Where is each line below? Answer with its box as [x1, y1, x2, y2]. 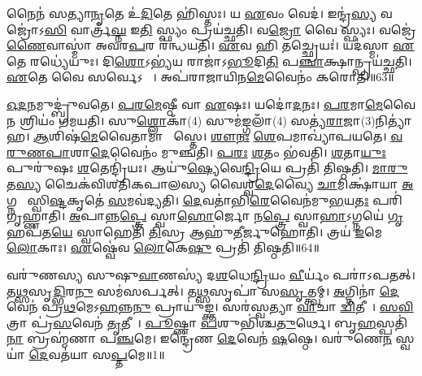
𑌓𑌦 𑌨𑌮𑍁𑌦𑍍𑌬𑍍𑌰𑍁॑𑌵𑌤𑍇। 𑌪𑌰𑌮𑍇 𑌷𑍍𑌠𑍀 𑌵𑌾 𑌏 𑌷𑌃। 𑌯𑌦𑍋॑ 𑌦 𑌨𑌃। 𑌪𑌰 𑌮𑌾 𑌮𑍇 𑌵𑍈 [7, 95, 416, 112]
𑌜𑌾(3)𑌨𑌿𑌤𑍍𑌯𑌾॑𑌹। [343, 111, 411, 128]
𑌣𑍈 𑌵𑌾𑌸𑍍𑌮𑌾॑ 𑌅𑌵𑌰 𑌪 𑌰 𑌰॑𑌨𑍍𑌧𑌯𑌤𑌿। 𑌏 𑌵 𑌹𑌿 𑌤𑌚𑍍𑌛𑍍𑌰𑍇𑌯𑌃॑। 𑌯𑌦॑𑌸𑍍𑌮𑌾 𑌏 [7, 37, 415, 54]
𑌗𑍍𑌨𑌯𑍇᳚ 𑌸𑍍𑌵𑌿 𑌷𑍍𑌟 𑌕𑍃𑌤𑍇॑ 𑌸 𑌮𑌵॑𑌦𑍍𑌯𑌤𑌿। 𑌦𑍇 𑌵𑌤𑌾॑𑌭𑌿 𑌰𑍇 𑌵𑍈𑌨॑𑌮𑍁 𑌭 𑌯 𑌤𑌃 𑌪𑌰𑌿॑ [7, 191, 402, 208]
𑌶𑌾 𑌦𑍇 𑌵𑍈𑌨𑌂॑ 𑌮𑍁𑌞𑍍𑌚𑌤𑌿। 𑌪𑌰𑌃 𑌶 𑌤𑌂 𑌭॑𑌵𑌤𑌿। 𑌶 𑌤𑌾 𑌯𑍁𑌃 [70, 143, 386, 160]
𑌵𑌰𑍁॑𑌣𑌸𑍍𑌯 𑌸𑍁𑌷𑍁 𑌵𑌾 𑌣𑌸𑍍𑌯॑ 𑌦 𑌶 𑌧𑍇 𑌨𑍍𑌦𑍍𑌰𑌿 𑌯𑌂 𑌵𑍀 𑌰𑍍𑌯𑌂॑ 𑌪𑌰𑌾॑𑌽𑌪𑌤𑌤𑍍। [7, 266, 415, 283]
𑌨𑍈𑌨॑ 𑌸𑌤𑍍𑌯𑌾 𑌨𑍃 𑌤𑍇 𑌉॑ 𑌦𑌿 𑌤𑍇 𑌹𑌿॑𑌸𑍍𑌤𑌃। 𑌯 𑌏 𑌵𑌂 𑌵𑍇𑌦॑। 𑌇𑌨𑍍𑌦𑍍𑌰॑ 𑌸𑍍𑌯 [7, 5, 377, 21]
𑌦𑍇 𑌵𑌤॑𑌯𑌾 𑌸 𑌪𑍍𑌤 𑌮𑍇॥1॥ [28, 345, 165, 362]
